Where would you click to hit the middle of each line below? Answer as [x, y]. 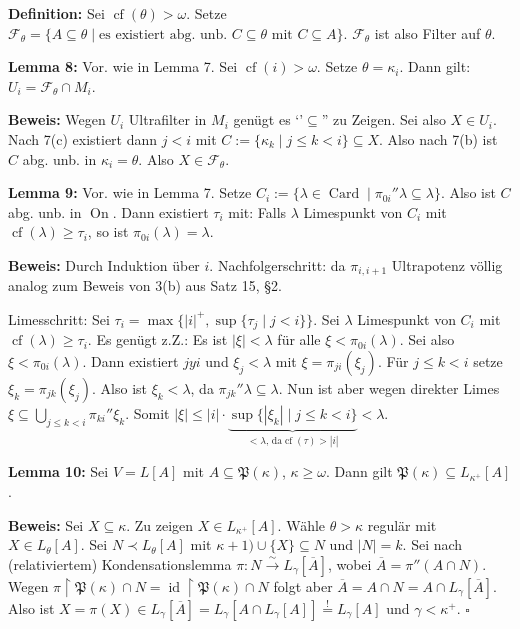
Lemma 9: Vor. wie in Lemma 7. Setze [130, 192]
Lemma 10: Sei [58, 471]
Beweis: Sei [46, 524]
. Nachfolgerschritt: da [277, 264]
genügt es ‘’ [268, 119]
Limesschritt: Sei [59, 318]
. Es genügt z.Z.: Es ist [157, 339]
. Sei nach [432, 544]
